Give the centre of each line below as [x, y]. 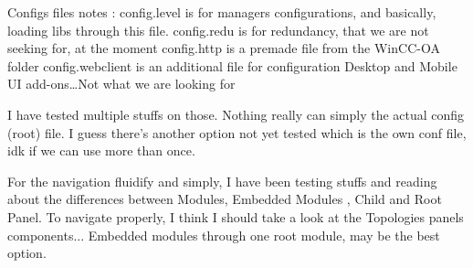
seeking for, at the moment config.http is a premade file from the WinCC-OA [224, 48]
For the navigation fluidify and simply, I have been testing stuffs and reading [222, 181]
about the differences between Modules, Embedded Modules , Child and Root [225, 199]
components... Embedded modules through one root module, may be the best [224, 235]
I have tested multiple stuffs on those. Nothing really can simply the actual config [236, 114]
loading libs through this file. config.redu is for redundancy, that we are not [218, 30]
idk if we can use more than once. [101, 150]
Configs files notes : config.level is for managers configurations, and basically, [222, 12]
